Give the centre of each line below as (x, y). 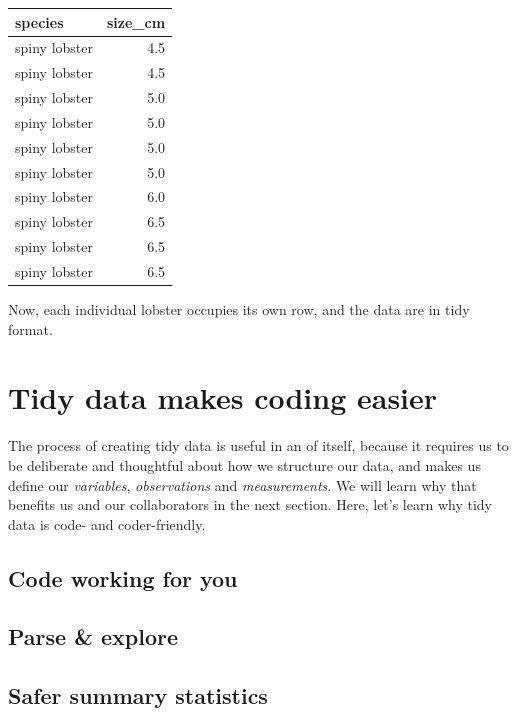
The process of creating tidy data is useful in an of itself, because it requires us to (258, 445)
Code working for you (123, 577)
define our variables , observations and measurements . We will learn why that (242, 484)
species (39, 21)
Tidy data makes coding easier (223, 397)
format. (30, 328)
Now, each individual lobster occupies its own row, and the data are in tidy (239, 309)
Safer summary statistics (138, 695)
